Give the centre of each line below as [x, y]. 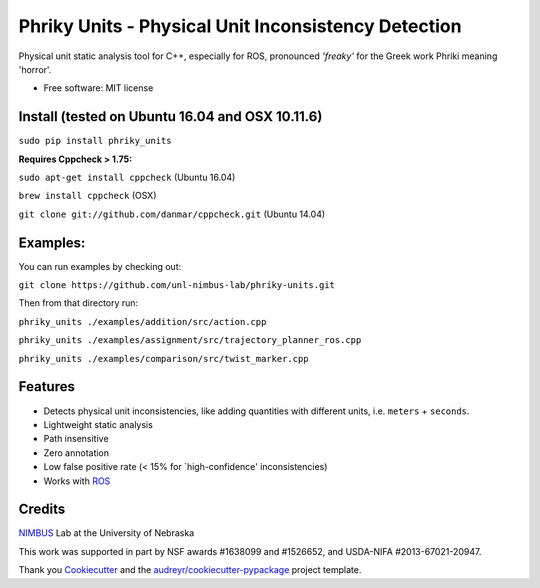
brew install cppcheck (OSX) [87, 196]
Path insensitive [76, 439]
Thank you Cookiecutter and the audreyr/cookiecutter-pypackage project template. [190, 570]
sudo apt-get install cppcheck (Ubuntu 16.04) [127, 177]
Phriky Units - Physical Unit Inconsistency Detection [240, 26]
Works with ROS [77, 481]
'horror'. [35, 69]
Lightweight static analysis [98, 424]
